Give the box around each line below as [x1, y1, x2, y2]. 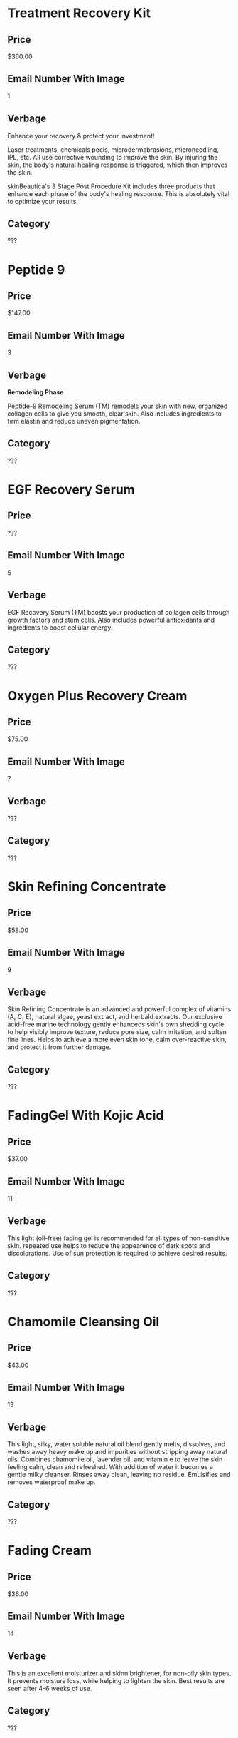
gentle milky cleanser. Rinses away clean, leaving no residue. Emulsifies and [7, 1471, 231, 1479]
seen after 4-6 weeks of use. [7, 1684, 92, 1692]
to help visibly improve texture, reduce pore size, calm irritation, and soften [7, 1028, 227, 1036]
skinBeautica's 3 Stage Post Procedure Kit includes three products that [7, 182, 215, 190]
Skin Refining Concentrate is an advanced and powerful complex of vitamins [7, 1005, 232, 1013]
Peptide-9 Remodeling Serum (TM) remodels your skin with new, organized [7, 402, 228, 411]
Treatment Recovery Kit [7, 5, 151, 21]
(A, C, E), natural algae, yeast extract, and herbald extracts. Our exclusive [7, 1013, 222, 1021]
